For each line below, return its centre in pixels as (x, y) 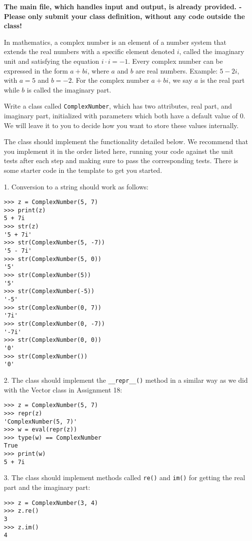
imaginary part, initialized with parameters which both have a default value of (121, 115)
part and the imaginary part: (47, 487)
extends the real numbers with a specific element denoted (90, 51)
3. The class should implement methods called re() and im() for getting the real (125, 477)
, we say (180, 80)
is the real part (223, 80)
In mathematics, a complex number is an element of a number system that (115, 42)
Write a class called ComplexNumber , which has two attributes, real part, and (118, 106)
